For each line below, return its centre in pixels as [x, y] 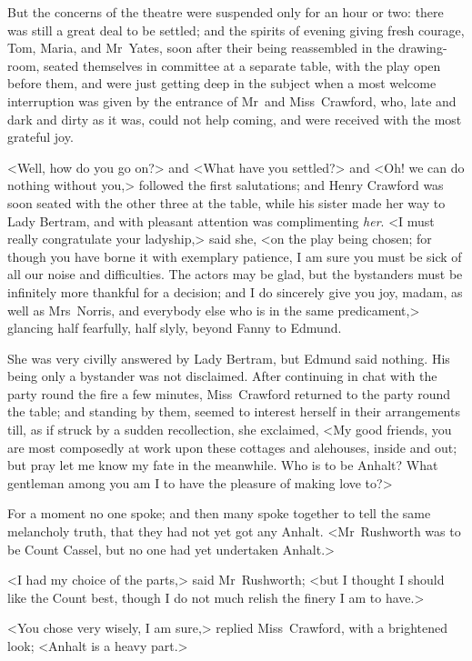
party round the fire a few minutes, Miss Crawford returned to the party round [229, 393]
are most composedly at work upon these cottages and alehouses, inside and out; [232, 447]
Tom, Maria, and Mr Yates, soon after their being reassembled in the [201, 48]
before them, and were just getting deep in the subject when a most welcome [222, 83]
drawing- [423, 48]
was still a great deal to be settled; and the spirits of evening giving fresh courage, [236, 30]
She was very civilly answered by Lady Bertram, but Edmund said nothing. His [229, 358]
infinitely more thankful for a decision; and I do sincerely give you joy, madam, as [235, 291]
